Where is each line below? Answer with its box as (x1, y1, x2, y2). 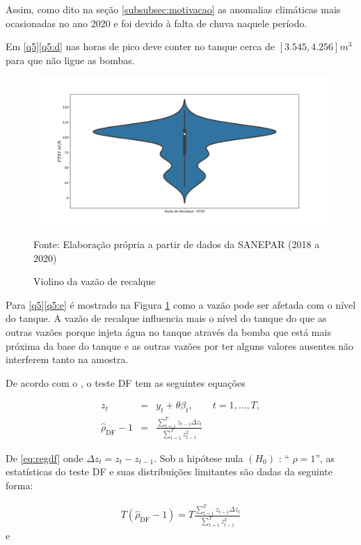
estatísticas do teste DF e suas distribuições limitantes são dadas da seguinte (6, 464, 332, 479)
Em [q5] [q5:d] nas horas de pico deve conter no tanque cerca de (6, 39, 275, 54)
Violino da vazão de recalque (33, 274, 156, 289)
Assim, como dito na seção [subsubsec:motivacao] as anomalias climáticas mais (6, 2, 341, 16)
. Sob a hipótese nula (154, 450, 243, 465)
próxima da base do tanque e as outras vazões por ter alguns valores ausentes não (6, 338, 354, 353)
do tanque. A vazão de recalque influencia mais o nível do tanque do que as (6, 311, 327, 325)
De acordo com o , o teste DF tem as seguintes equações (6, 375, 246, 390)
